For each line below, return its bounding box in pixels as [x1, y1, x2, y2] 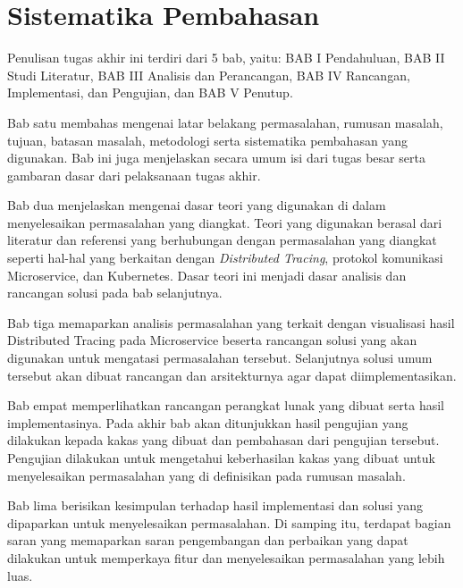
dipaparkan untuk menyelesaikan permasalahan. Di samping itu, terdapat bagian [7, 513, 451, 532]
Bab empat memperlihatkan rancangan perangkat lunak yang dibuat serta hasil [7, 396, 445, 415]
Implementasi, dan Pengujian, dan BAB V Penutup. [7, 83, 293, 102]
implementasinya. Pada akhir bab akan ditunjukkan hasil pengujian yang [7, 413, 408, 432]
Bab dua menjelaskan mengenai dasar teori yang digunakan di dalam [7, 196, 386, 214]
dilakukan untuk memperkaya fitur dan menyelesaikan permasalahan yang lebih [7, 548, 445, 567]
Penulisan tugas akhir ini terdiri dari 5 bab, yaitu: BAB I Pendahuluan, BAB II [7, 48, 445, 67]
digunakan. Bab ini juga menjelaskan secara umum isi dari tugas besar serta [7, 148, 425, 167]
